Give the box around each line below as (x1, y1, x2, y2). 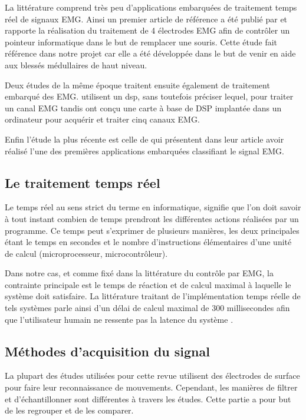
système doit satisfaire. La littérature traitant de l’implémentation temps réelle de (5, 290, 301, 302)
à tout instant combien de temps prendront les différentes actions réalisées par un (5, 212, 299, 224)
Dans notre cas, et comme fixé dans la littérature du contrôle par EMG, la (5, 267, 274, 279)
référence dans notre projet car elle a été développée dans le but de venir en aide (5, 47, 296, 59)
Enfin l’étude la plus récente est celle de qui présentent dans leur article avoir (5, 133, 284, 145)
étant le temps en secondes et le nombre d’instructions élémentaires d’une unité (5, 236, 292, 248)
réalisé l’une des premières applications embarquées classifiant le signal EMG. (5, 144, 284, 157)
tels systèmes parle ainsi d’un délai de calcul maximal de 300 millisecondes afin (5, 302, 290, 314)
